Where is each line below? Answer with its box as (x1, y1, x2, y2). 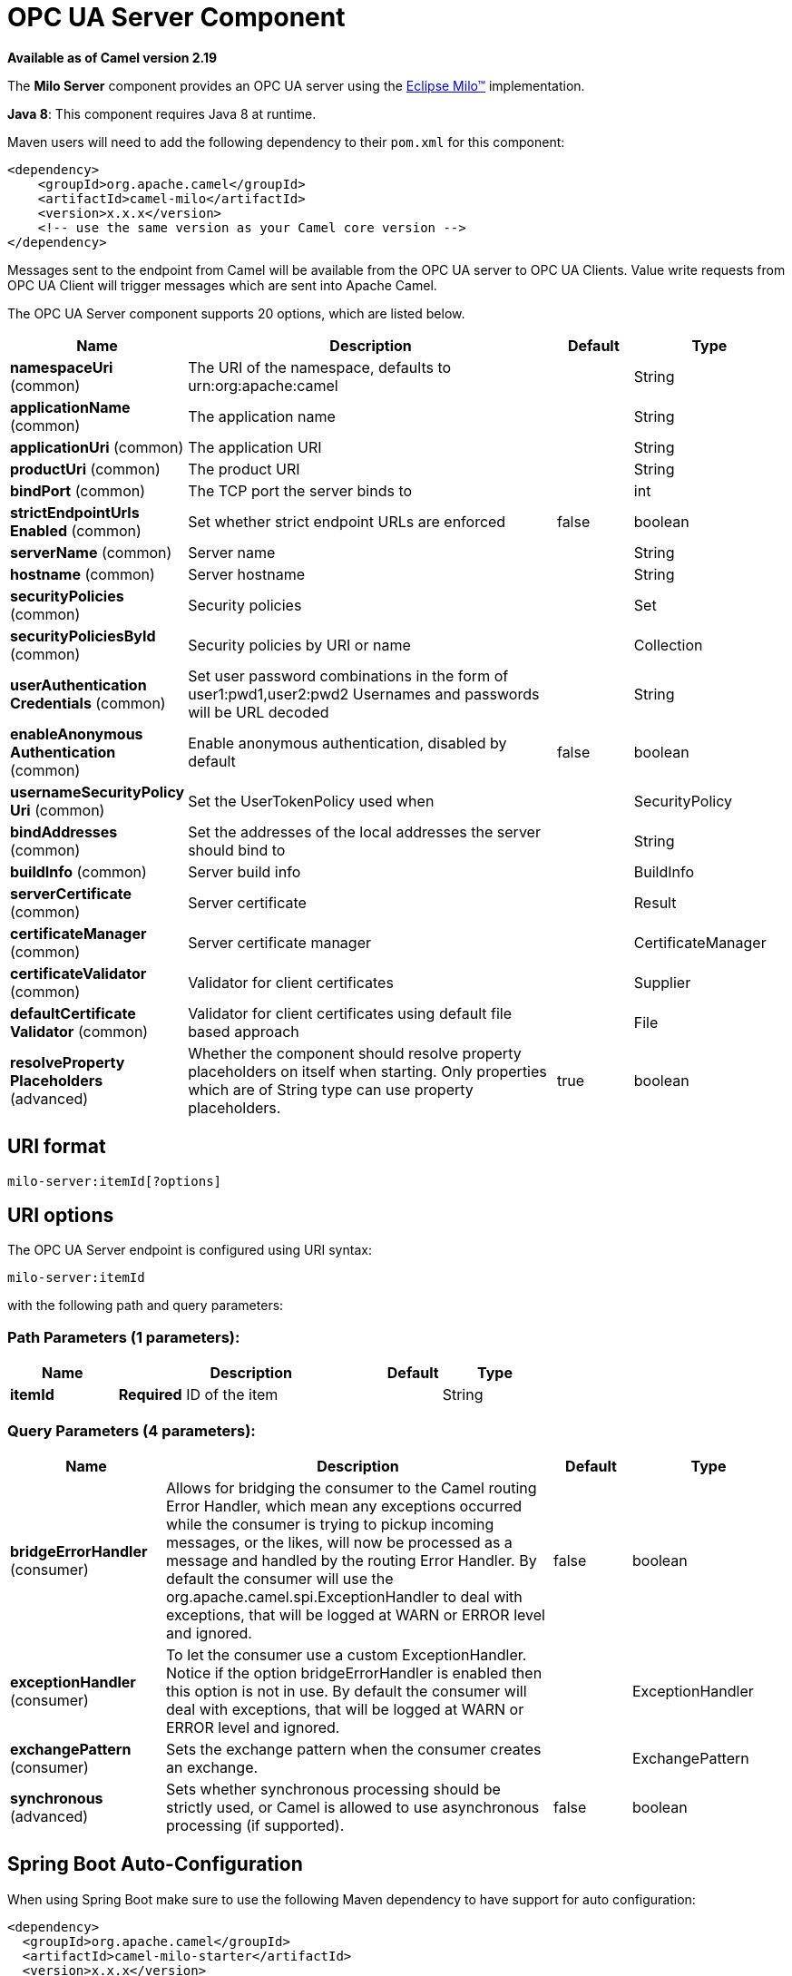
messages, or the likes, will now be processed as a (166, 1532, 513, 1551)
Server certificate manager (188, 933, 371, 952)
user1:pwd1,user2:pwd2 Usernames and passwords (188, 684, 540, 703)
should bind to (188, 840, 286, 859)
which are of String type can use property (188, 1080, 474, 1099)
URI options (7, 1204, 114, 1228)
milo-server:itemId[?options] (7, 1173, 222, 1189)
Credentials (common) (10, 693, 166, 712)
